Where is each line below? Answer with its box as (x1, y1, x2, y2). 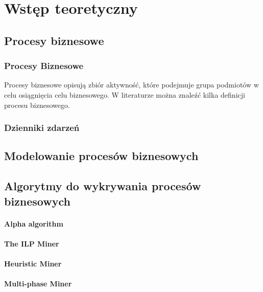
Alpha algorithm (4, 218, 63, 229)
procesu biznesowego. (4, 99, 70, 110)
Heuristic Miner (4, 258, 62, 268)
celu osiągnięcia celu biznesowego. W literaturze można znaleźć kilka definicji (4, 89, 245, 100)
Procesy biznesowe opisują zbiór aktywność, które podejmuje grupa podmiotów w (4, 79, 259, 90)
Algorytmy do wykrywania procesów (4, 178, 201, 194)
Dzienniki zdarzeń (4, 121, 80, 134)
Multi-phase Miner (4, 278, 72, 289)
